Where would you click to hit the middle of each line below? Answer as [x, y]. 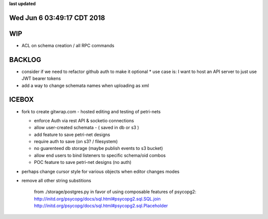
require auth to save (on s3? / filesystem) [76, 142]
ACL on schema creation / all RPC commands [68, 45]
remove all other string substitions [56, 181]
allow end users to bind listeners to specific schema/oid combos [100, 155]
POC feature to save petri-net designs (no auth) [83, 162]
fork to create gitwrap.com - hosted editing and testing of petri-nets [91, 111]
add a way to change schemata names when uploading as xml [85, 85]
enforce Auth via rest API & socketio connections [84, 120]
